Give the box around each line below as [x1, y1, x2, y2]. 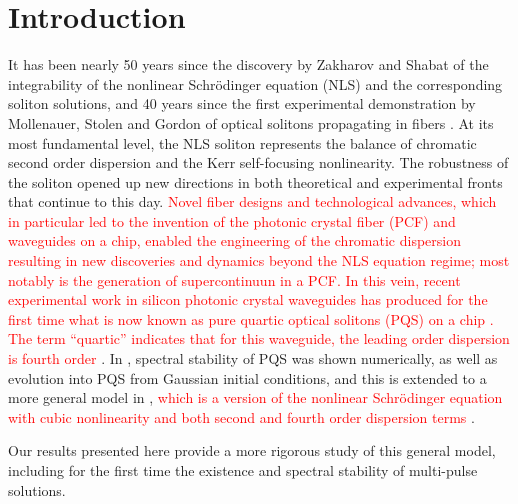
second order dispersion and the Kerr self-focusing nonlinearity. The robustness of [8, 152, 509, 173]
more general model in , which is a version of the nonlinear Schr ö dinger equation [8, 387, 503, 408]
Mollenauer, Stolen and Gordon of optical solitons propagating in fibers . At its [8, 112, 494, 133]
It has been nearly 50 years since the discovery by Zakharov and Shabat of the [8, 54, 489, 75]
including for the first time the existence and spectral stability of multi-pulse [8, 460, 478, 480]
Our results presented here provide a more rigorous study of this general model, [8, 440, 496, 461]
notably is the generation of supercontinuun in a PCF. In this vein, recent [8, 269, 461, 290]
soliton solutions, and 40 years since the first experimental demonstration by [8, 93, 476, 114]
